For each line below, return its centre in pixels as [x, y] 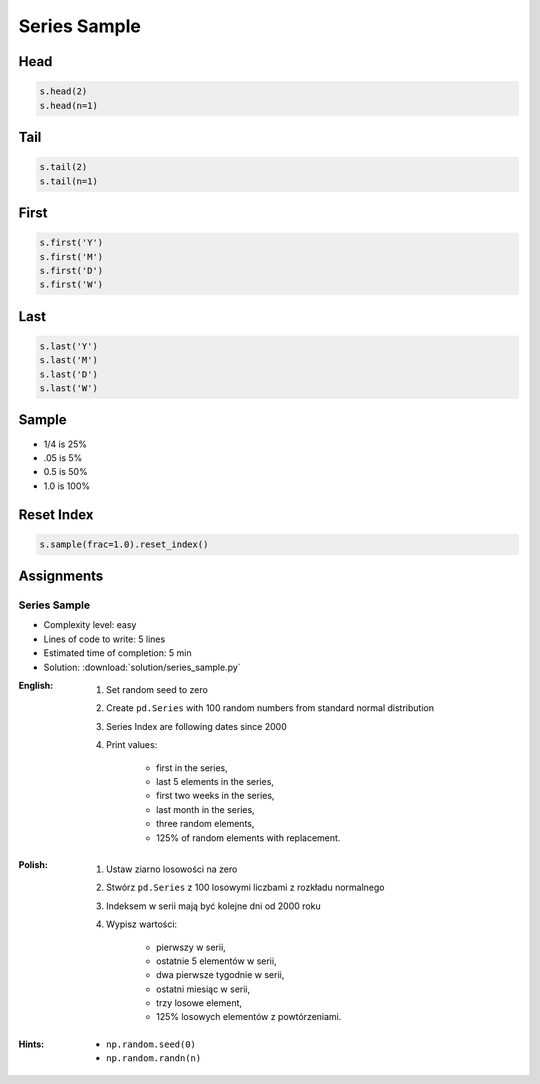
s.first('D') [71, 270]
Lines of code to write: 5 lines [104, 639]
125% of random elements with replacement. [248, 837]
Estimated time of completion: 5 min [117, 653]
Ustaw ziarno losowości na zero [172, 869]
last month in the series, [205, 809]
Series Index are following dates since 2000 [196, 726]
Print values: [132, 745]
